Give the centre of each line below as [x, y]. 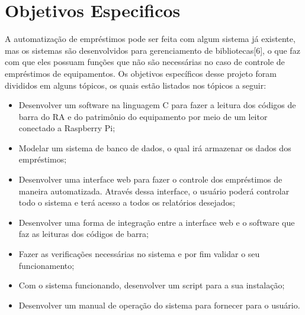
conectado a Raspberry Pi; [67, 128]
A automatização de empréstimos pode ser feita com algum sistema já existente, [150, 39]
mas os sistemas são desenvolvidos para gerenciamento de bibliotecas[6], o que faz [152, 50]
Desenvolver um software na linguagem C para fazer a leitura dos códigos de [157, 105]
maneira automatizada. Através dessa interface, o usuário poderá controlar [154, 191]
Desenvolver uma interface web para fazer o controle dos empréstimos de [150, 179]
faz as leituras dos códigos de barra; [84, 234]
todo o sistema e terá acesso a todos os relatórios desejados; [127, 202]
